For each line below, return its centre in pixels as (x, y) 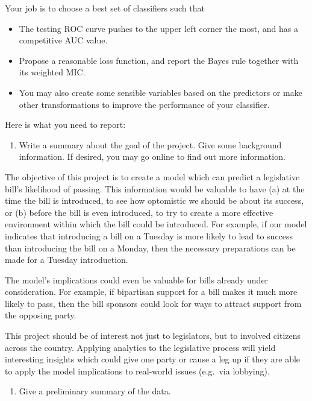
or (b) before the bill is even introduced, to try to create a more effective (139, 212)
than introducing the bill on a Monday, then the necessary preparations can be (150, 248)
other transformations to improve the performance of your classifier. (144, 104)
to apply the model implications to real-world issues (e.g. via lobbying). (137, 371)
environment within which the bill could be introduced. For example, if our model (156, 224)
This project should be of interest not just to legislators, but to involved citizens (153, 336)
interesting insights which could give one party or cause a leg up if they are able (153, 359)
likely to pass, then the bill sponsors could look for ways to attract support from (153, 303)
